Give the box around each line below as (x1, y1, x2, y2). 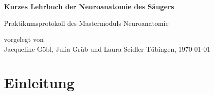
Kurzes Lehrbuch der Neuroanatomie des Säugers (4, 1, 174, 11)
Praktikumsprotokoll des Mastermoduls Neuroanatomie (4, 18, 169, 28)
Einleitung (4, 72, 75, 92)
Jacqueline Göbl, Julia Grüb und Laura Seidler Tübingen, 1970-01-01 (4, 43, 211, 54)
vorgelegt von (4, 34, 44, 44)
